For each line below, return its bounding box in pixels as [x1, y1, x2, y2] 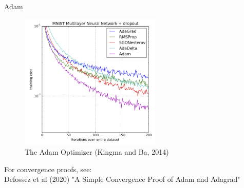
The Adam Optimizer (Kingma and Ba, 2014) [25, 147, 169, 157]
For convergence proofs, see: [4, 163, 92, 174]
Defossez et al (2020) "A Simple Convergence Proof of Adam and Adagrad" [4, 174, 240, 184]
